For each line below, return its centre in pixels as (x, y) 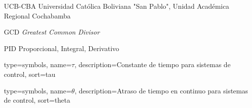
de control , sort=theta (37, 100)
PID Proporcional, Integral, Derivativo (62, 48)
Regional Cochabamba (37, 15)
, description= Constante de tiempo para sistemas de (152, 64)
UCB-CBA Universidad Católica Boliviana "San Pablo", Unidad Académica (117, 6)
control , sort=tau (30, 74)
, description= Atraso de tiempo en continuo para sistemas (161, 90)
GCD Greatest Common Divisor (52, 32)
